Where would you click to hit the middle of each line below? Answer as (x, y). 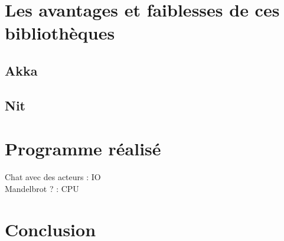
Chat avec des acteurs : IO (53, 177)
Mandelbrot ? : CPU (42, 188)
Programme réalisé (83, 149)
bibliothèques (60, 33)
